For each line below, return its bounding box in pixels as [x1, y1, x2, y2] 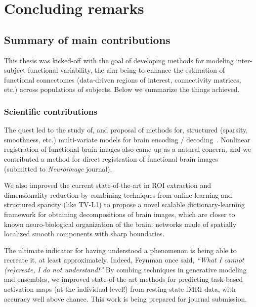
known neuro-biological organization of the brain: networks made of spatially [4, 219, 237, 229]
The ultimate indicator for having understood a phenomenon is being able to [4, 245, 237, 255]
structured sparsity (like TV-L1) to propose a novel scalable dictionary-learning [4, 199, 245, 210]
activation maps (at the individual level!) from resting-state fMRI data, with [4, 284, 236, 294]
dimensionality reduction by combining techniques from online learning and [4, 189, 232, 200]
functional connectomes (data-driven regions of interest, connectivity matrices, [4, 74, 241, 85]
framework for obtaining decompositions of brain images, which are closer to [4, 209, 235, 219]
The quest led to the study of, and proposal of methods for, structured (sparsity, [4, 125, 248, 135]
